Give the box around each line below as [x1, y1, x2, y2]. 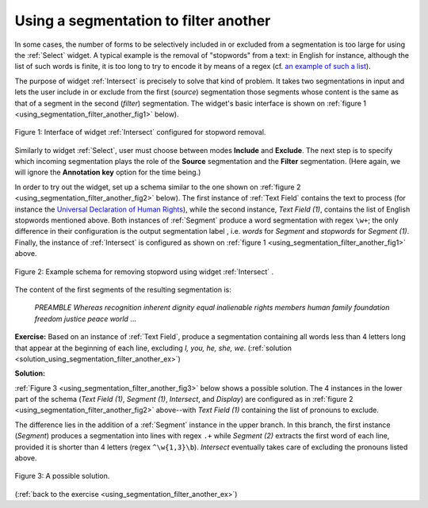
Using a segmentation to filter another [14, 12, 271, 29]
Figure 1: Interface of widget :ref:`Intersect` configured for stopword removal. [14, 128, 266, 137]
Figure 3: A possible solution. [14, 472, 110, 481]
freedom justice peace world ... [34, 314, 136, 323]
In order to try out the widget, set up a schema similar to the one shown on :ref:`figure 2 [14, 182, 301, 192]
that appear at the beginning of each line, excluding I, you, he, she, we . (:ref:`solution [14, 343, 292, 353]
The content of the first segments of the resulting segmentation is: [14, 285, 231, 294]
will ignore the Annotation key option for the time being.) [14, 167, 201, 178]
